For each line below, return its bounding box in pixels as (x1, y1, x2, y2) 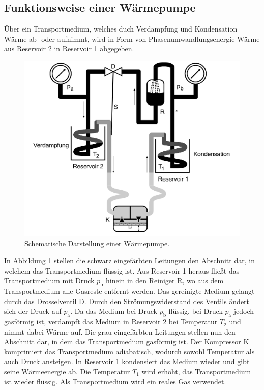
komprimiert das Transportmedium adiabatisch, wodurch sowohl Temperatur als (4, 346, 255, 356)
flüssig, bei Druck (168, 306, 223, 316)
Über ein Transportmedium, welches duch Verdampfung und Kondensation (4, 23, 238, 34)
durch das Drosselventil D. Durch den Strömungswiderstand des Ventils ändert (4, 295, 250, 306)
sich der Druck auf (4, 306, 62, 316)
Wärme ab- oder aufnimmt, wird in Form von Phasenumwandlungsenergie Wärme (4, 33, 260, 44)
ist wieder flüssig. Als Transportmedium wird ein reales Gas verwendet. (4, 376, 226, 386)
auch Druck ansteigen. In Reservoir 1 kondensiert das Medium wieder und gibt (4, 356, 250, 367)
